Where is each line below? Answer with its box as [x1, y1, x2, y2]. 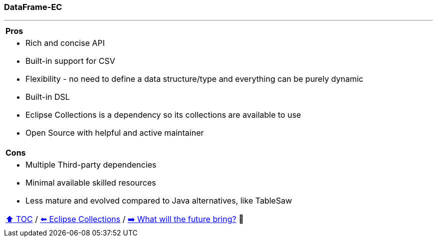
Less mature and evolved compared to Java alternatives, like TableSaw [25, 196, 292, 206]
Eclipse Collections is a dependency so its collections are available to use [25, 110, 301, 120]
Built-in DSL [25, 92, 70, 102]
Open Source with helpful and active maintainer [25, 128, 204, 138]
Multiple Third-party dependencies [25, 160, 157, 170]
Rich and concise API [25, 38, 105, 48]
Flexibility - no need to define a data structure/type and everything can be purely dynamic [25, 74, 364, 84]
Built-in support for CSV [25, 56, 115, 66]
